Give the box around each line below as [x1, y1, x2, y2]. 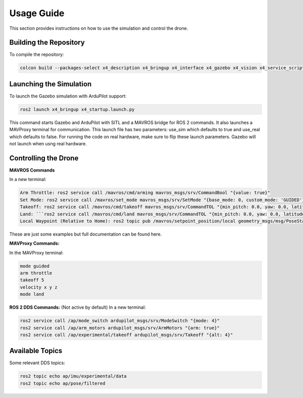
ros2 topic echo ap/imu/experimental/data [20, 373, 127, 379]
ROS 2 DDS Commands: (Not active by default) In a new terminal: [9, 304, 146, 310]
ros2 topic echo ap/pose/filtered [20, 380, 106, 386]
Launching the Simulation [9, 80, 92, 88]
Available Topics [9, 347, 63, 355]
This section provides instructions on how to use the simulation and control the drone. [9, 25, 188, 31]
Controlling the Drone [9, 154, 79, 162]
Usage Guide [9, 8, 65, 19]
